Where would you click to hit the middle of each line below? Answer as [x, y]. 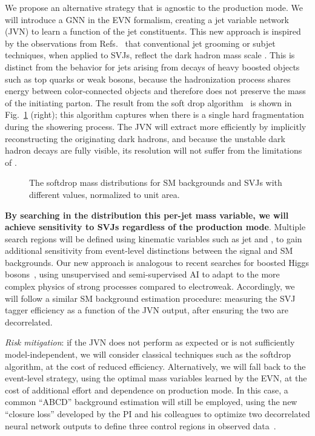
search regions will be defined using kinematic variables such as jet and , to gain [154, 238]
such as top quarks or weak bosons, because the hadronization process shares [148, 79]
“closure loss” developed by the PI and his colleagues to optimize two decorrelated [157, 414]
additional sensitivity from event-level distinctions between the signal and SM [149, 250]
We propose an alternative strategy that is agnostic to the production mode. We [154, 7]
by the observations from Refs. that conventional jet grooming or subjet [140, 43]
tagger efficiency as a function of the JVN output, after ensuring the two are [147, 310]
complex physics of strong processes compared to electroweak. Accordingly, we [150, 286]
